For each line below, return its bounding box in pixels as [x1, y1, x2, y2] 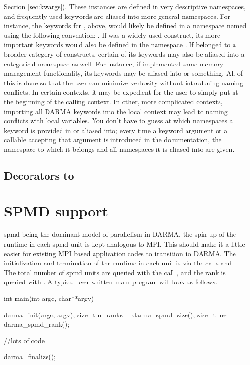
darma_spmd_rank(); [4, 319, 70, 329]
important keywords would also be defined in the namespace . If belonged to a [4, 39, 236, 50]
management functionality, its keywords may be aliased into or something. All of [4, 68, 243, 78]
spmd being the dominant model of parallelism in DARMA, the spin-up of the [4, 229, 236, 239]
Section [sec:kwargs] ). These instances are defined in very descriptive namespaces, [4, 1, 246, 11]
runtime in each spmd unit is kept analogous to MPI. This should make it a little [4, 239, 245, 249]
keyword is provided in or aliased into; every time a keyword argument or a [4, 125, 228, 135]
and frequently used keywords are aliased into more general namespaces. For [4, 11, 231, 21]
